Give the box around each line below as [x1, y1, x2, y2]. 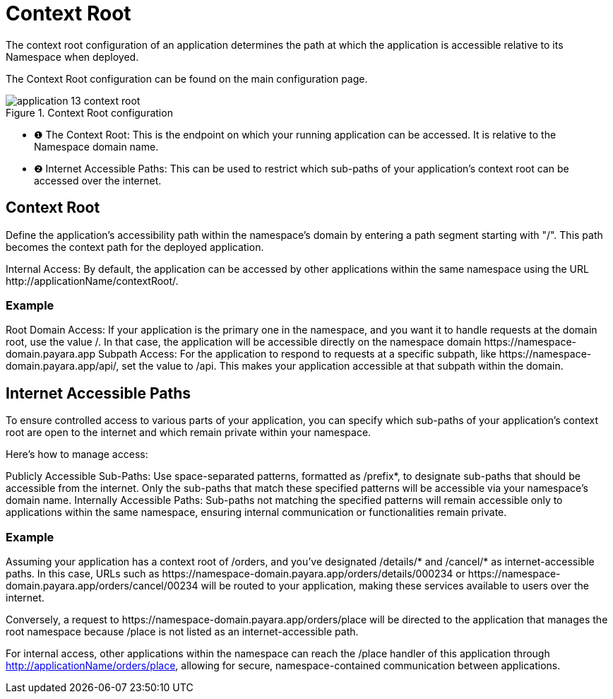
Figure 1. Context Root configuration [6, 106, 173, 119]
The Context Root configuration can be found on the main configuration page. [6, 72, 368, 85]
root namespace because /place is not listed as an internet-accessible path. [6, 625, 359, 638]
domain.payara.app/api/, [6, 360, 119, 372]
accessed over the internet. [34, 174, 162, 187]
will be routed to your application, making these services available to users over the [201, 579, 589, 592]
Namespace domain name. [34, 140, 159, 153]
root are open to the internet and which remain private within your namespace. [6, 426, 371, 439]
